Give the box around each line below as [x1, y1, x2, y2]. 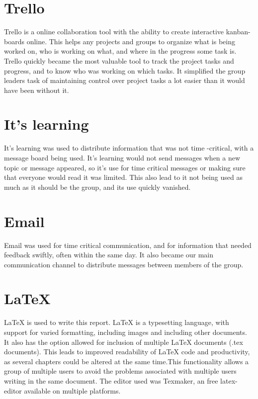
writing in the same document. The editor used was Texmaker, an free [4, 375, 218, 386]
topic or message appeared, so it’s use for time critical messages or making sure [4, 162, 246, 172]
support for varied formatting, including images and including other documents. [4, 327, 247, 337]
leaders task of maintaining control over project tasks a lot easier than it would [4, 75, 245, 85]
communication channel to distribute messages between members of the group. [4, 259, 244, 269]
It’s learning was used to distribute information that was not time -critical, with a [4, 143, 254, 153]
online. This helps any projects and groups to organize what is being [26, 36, 235, 46]
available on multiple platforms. [24, 385, 121, 396]
